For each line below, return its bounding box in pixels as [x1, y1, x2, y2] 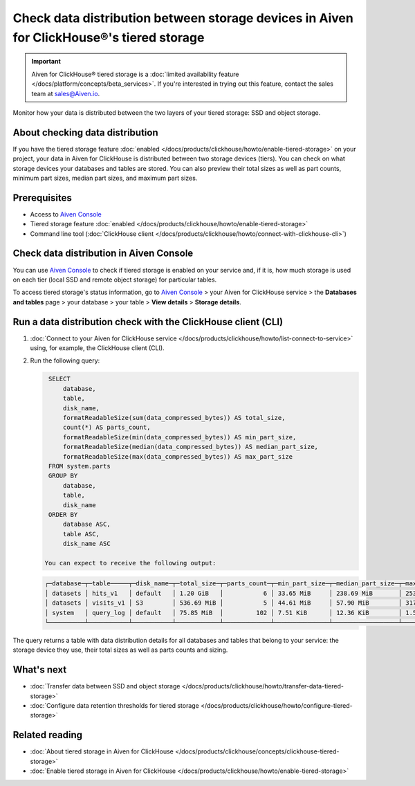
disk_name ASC [62, 540, 111, 548]
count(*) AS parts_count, [62, 423, 151, 432]
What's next [12, 664, 67, 676]
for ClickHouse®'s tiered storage [12, 30, 205, 45]
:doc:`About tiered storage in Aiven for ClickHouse [30, 747, 174, 756]
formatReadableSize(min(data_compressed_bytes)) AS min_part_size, [62, 433, 297, 441]
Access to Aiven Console [30, 210, 102, 218]
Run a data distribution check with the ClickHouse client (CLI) [12, 316, 284, 328]
